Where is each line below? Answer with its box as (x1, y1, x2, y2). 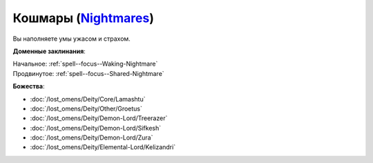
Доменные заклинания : (12, 47, 86, 55)
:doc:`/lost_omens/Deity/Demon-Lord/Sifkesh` (30, 124, 162, 132)
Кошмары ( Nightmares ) (12, 10, 155, 26)
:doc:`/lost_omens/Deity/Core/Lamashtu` (30, 95, 146, 103)
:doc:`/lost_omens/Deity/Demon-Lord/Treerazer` (30, 114, 168, 122)
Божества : (12, 82, 45, 90)
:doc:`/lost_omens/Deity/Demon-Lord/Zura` (30, 133, 153, 142)
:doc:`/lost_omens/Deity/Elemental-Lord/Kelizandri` (30, 143, 176, 151)
